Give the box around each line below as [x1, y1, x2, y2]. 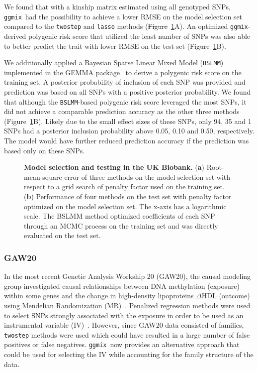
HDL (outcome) [201, 290, 250, 301]
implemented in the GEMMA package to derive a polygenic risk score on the [4, 67, 242, 77]
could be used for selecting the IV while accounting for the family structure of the [4, 349, 254, 359]
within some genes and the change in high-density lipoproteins [4, 290, 194, 301]
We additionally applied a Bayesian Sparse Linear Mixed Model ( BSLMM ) [4, 57, 224, 68]
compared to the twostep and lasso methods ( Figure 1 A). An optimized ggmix [4, 21, 248, 31]
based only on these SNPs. [4, 145, 85, 155]
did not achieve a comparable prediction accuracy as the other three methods [4, 106, 240, 117]
